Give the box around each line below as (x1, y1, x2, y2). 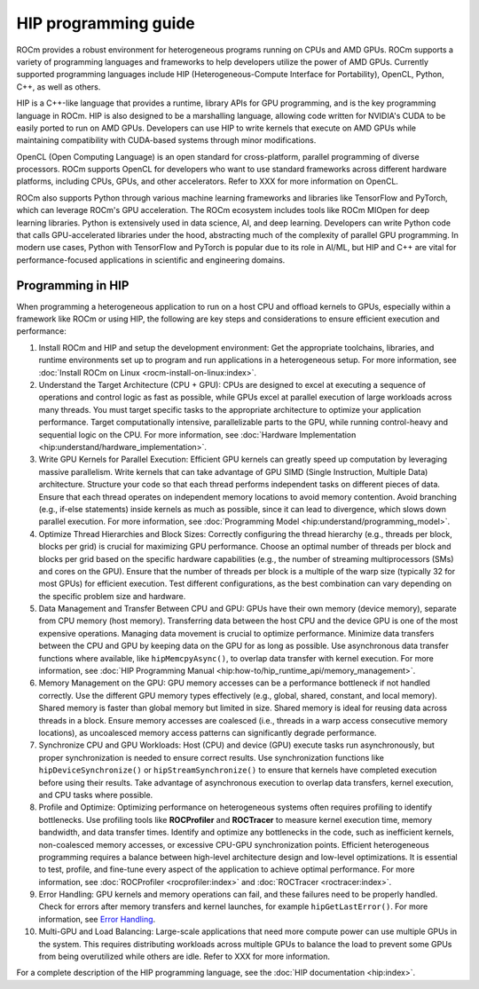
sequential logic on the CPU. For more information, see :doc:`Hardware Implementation (38, 429, 357, 439)
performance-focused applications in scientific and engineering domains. (16, 254, 286, 265)
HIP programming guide (16, 13, 195, 33)
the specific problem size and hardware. (38, 590, 186, 601)
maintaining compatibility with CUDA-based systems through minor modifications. (16, 135, 317, 146)
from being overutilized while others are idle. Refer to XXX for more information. (38, 951, 330, 962)
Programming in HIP (16, 278, 130, 293)
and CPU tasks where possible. (38, 789, 153, 800)
